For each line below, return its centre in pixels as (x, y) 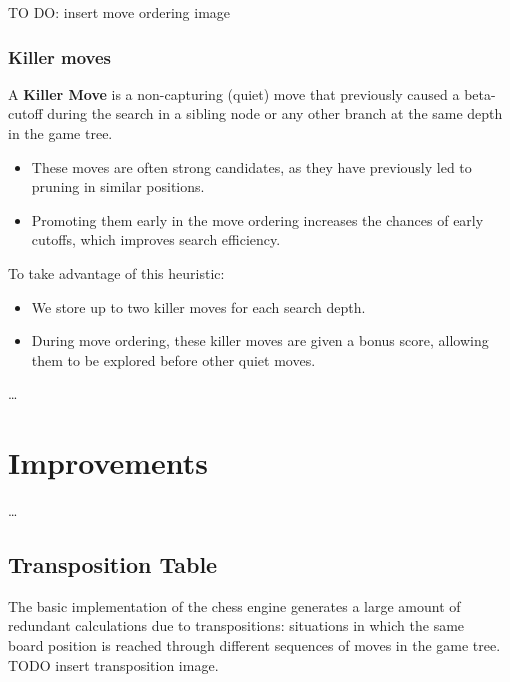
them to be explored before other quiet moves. (173, 359)
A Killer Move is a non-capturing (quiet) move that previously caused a (234, 93)
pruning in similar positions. (118, 186)
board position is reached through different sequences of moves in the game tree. (254, 645)
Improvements (108, 462)
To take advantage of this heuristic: (116, 272)
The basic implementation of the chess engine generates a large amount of (234, 605)
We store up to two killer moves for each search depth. (198, 306)
